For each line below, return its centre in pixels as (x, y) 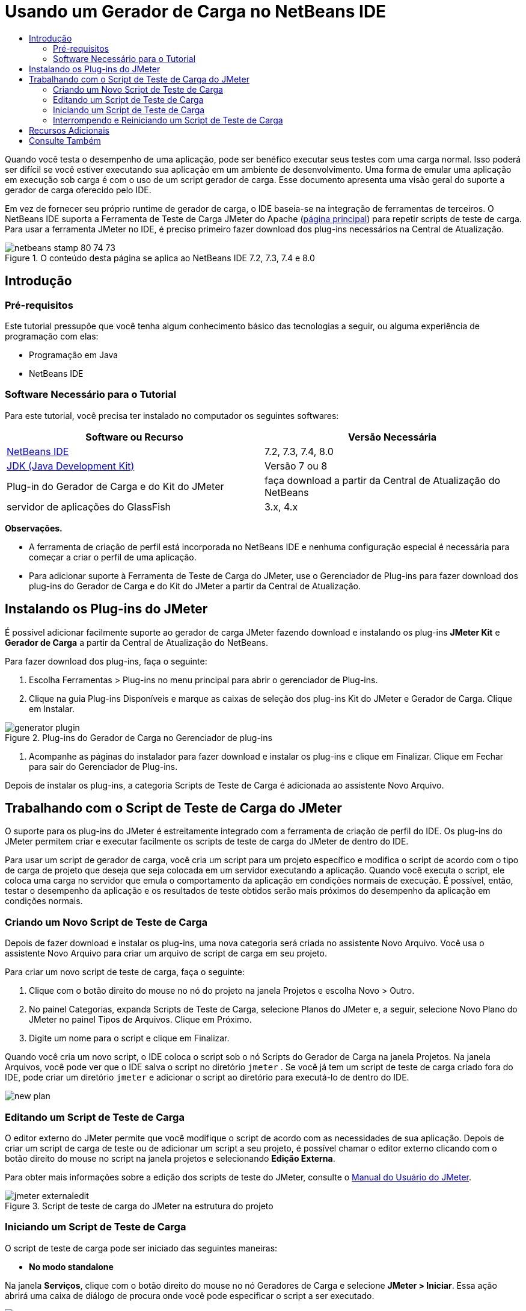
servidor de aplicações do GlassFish (89, 507)
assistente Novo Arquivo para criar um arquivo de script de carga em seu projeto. (166, 953)
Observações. (34, 528)
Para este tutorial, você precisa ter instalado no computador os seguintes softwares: (172, 415)
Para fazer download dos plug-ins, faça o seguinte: (106, 661)
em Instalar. (52, 708)
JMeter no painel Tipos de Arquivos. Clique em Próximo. (140, 1020)
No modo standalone (71, 1266)
